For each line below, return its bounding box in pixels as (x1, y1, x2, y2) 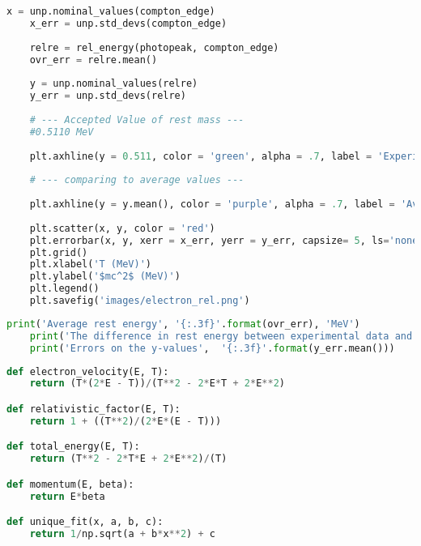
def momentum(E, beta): (6, 478, 134, 490)
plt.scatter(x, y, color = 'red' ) (29, 222, 215, 234)
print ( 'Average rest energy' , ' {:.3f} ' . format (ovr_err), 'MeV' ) (6, 318, 360, 330)
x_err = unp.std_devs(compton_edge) (29, 17, 228, 29)
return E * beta (29, 490, 105, 502)
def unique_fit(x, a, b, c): (6, 516, 164, 528)
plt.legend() (29, 283, 100, 295)
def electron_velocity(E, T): (6, 365, 169, 378)
